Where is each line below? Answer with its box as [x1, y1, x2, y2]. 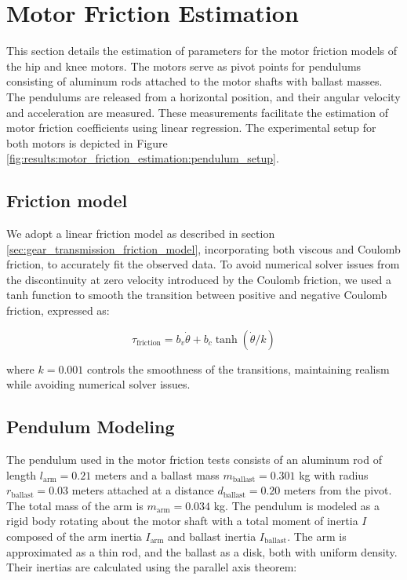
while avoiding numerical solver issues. [6, 376, 191, 392]
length [6, 466, 37, 483]
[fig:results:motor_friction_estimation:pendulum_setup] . [6, 150, 279, 166]
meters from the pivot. [284, 482, 392, 498]
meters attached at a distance [71, 482, 214, 498]
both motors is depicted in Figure [6, 134, 168, 151]
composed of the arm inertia [6, 528, 142, 544]
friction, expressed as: [6, 302, 110, 319]
